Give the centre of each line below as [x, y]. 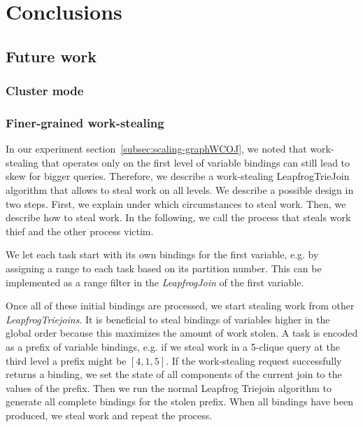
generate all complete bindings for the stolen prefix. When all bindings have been [179, 401]
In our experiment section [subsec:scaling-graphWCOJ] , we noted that [156, 149]
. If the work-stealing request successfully [254, 360]
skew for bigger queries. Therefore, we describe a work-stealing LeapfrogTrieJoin [178, 176]
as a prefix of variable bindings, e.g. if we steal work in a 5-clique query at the [173, 346]
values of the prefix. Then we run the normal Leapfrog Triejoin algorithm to [169, 387]
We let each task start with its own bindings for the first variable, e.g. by [162, 254]
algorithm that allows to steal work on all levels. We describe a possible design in [180, 190]
